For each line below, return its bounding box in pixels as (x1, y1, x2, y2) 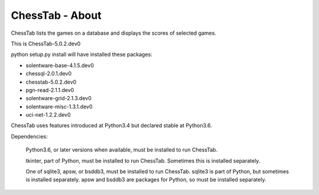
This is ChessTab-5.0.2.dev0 (11, 40, 81, 47)
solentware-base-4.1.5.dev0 (25, 62, 94, 69)
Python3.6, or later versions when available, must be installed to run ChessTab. (25, 146, 218, 153)
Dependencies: (11, 133, 48, 140)
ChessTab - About (11, 9, 102, 22)
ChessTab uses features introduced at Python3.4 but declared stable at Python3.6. (11, 122, 212, 129)
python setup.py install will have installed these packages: (11, 51, 153, 58)
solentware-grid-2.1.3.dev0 (25, 95, 92, 102)
